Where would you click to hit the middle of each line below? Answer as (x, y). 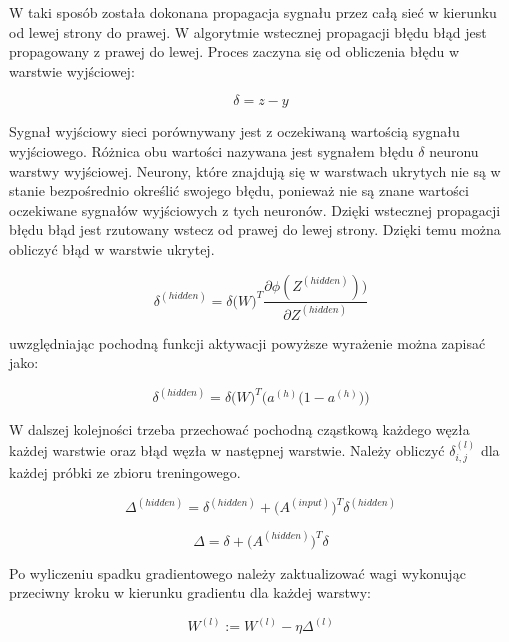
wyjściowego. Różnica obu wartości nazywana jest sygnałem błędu (211, 150)
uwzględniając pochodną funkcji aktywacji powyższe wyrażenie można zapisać (247, 342)
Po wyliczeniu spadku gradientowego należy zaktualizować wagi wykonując (237, 572)
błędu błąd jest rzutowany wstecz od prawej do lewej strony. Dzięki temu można (255, 229)
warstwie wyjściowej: (72, 70)
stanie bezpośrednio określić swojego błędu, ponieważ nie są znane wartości (239, 190)
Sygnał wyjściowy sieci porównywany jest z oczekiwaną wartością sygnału (234, 131)
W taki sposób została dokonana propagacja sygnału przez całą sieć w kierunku (253, 12)
